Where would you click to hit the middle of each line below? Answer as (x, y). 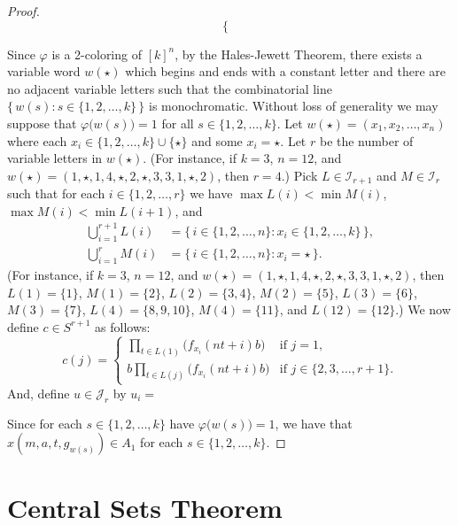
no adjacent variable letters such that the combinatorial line (170, 88)
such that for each (56, 193)
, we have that (314, 423)
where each (37, 140)
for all (178, 123)
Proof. (23, 11)
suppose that (42, 123)
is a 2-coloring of (97, 54)
